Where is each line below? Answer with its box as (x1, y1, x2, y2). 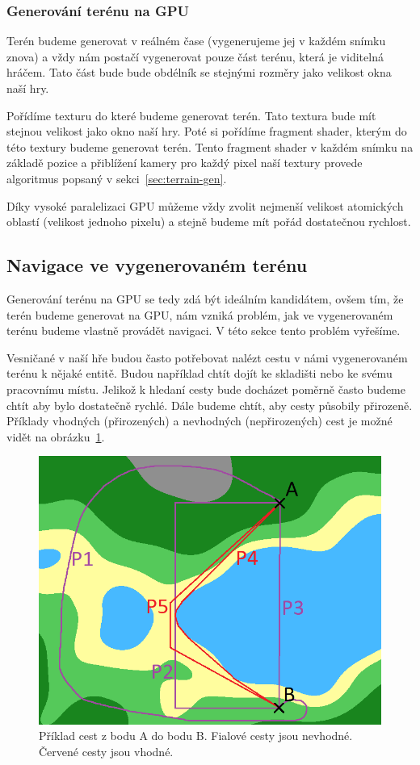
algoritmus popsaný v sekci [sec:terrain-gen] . (6, 169, 227, 186)
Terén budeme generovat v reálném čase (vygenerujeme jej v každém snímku (6, 32, 386, 49)
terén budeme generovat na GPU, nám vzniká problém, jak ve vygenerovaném (6, 306, 393, 323)
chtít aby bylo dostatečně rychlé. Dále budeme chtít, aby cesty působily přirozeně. (6, 396, 413, 413)
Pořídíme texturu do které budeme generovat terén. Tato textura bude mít (6, 107, 376, 123)
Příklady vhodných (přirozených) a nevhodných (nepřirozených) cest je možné (6, 412, 393, 429)
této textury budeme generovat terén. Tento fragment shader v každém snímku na (6, 138, 414, 155)
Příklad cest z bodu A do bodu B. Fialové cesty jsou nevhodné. (39, 727, 353, 744)
